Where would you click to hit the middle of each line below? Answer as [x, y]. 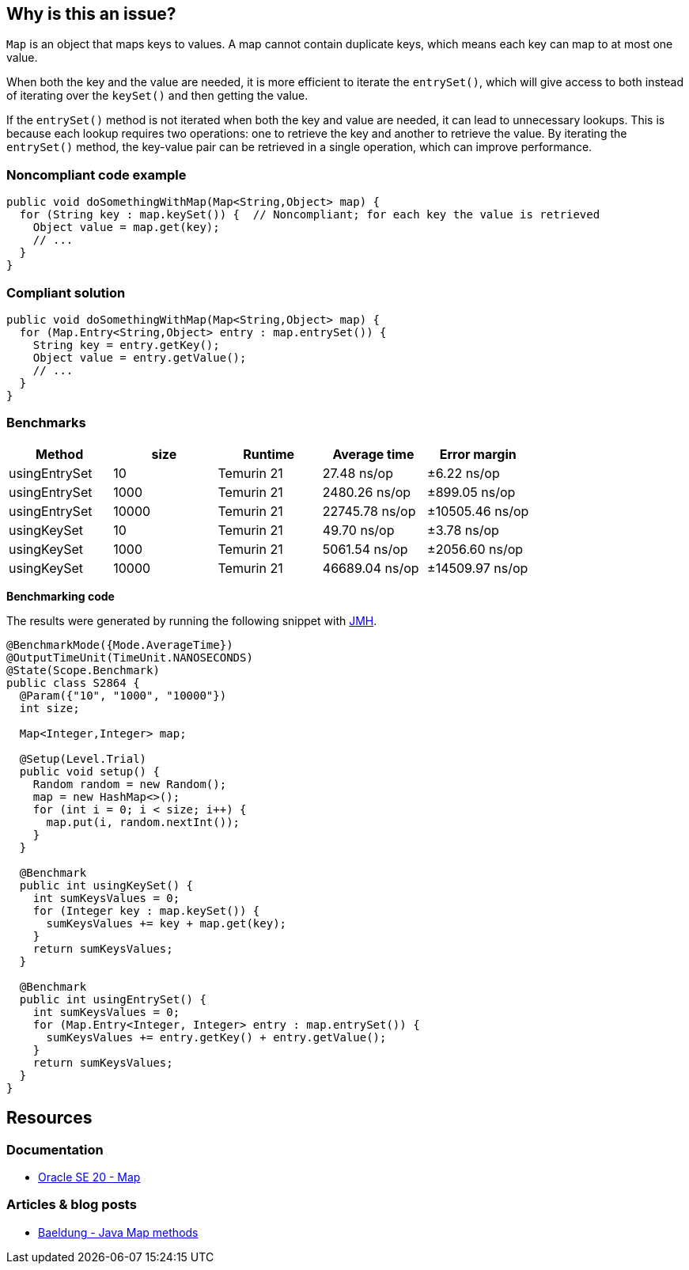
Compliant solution [66, 292]
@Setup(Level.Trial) [83, 758]
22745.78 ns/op [369, 511]
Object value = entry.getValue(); [140, 357]
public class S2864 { [73, 682]
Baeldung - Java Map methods [118, 1232]
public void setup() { [89, 771]
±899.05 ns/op [471, 492]
